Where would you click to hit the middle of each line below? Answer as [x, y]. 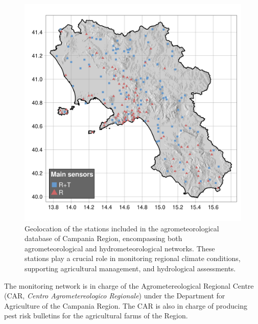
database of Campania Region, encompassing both [103, 238]
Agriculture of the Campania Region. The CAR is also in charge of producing [126, 305]
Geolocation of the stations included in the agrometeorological [122, 228]
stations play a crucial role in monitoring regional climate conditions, [133, 258]
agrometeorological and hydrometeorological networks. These [120, 248]
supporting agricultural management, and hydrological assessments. [130, 268]
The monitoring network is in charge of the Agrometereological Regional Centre [129, 285]
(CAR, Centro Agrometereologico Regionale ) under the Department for [115, 296]
